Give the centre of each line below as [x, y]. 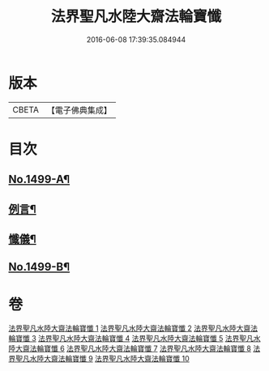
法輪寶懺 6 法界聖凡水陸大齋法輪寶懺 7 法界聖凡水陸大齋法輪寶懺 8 [140, 348]
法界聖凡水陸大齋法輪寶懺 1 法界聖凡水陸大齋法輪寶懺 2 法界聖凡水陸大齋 [130, 328]
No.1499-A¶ [39, 179]
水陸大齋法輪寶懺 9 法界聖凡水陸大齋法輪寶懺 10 [110, 359]
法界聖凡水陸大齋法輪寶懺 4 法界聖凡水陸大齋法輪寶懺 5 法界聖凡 [145, 339]
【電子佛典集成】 [79, 110]
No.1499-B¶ [39, 267]
